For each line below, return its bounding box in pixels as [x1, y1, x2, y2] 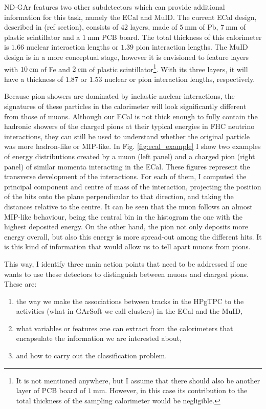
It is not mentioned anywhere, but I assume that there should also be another [16, 375, 260, 385]
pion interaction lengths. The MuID [136, 41, 248, 52]
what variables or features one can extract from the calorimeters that [16, 322, 233, 333]
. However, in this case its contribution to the [105, 385, 248, 396]
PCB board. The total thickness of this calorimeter [102, 31, 262, 42]
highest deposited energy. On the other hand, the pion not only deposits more [4, 221, 248, 232]
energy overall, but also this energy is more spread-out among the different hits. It [4, 231, 262, 242]
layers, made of [130, 21, 178, 32]
